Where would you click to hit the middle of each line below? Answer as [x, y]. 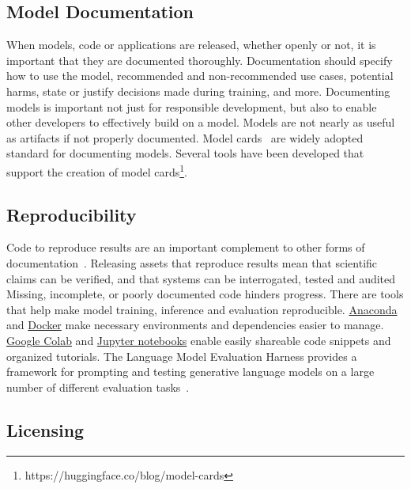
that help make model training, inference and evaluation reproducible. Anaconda [202, 309]
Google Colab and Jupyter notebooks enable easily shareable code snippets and [199, 340]
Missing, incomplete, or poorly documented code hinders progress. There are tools [205, 294]
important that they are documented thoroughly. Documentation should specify [200, 60]
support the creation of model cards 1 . [97, 170]
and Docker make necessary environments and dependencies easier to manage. [195, 325]
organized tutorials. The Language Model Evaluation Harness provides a [182, 356]
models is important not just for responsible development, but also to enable [192, 106]
